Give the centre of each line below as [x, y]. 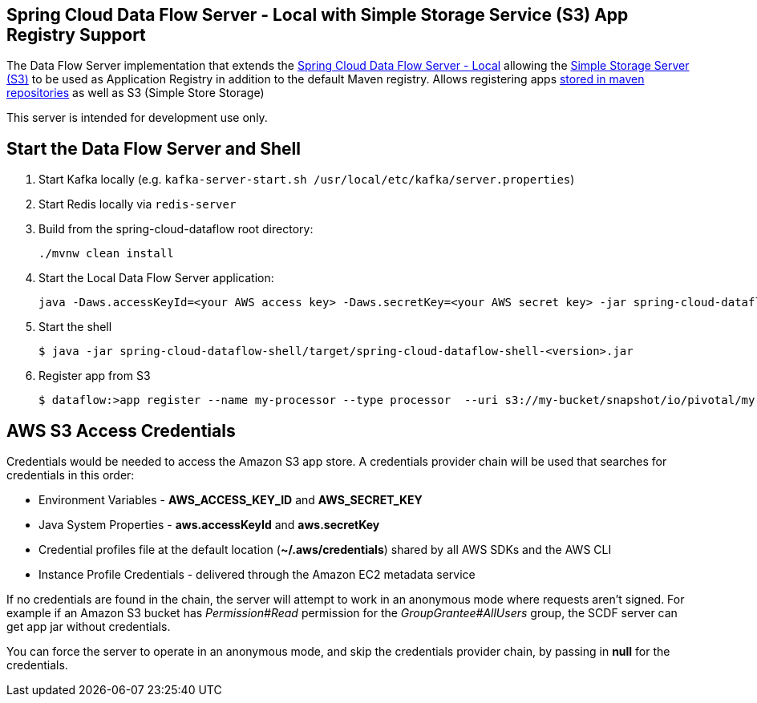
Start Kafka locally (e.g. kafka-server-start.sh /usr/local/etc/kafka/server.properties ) [307, 180]
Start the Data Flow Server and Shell [154, 148]
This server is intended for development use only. [137, 118]
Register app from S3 [95, 376]
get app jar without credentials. [89, 627]
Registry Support [76, 35]
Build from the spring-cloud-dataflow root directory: [176, 229]
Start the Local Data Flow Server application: [156, 278]
